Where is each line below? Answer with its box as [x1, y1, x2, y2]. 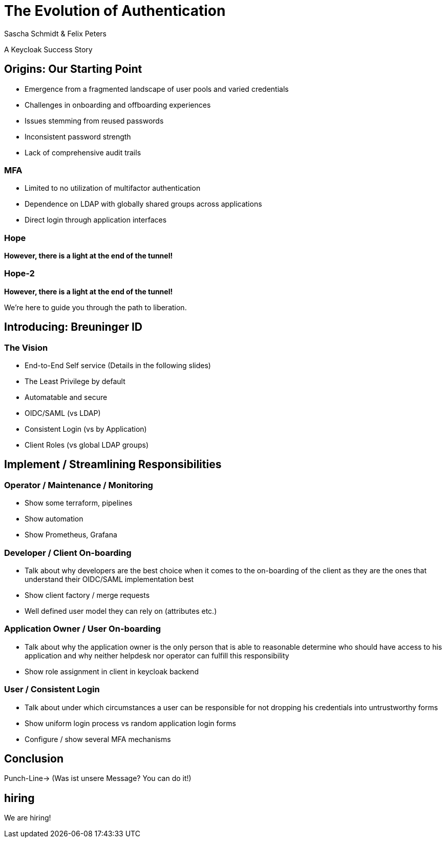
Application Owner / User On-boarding [4, 624, 161, 634]
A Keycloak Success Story [4, 45, 93, 54]
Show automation [25, 514, 83, 524]
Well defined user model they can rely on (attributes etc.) [25, 607, 217, 616]
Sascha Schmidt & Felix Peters [4, 29, 107, 38]
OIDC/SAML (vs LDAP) [25, 409, 101, 418]
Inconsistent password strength [25, 132, 131, 141]
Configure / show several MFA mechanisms [25, 734, 171, 744]
